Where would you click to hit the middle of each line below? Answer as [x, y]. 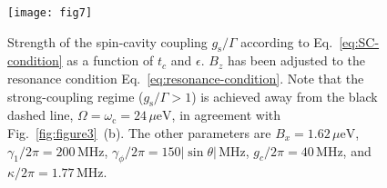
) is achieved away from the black [285, 96]
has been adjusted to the [296, 60]
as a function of [110, 60]
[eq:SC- [359, 41]
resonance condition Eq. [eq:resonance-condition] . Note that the [186, 79]
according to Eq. [287, 41]
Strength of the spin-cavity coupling [107, 41]
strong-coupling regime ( [76, 96]
